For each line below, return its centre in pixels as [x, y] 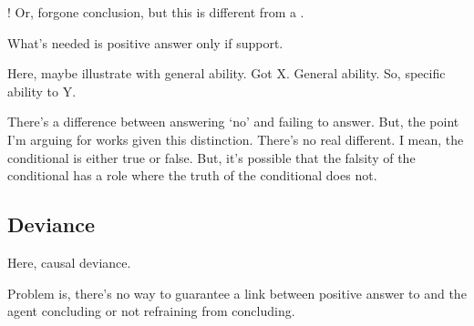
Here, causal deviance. [69, 262]
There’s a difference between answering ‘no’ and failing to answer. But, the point [233, 122]
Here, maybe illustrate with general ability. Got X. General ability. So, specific [227, 73]
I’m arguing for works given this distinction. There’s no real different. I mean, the [236, 139]
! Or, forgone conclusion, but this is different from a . [156, 12]
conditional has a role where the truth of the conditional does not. [192, 175]
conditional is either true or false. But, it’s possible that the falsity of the [211, 157]
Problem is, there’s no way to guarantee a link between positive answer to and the [237, 293]
